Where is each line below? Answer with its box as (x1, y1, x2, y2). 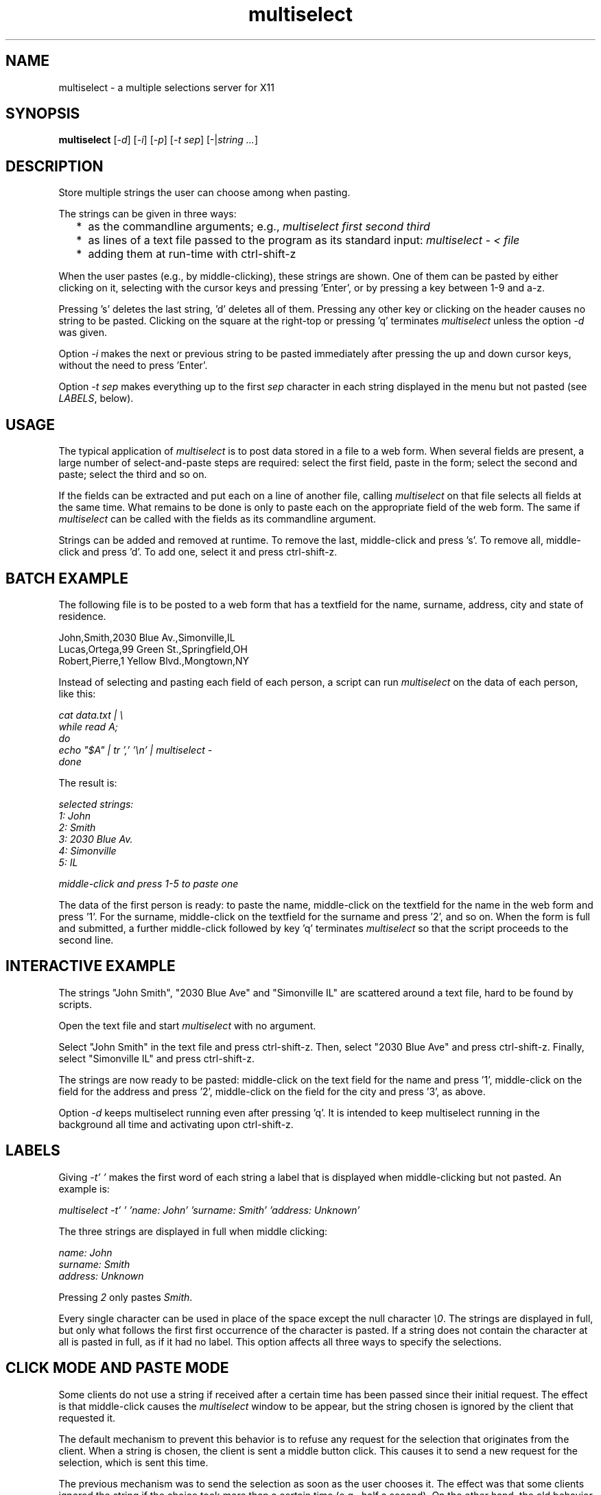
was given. (58, 326, 108, 339)
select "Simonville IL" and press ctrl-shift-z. (58, 1052, 255, 1064)
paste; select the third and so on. (58, 468, 207, 481)
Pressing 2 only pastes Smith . (58, 1291, 193, 1303)
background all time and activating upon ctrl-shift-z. (58, 1118, 294, 1130)
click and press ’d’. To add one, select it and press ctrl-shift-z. (58, 546, 338, 558)
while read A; (58, 720, 118, 732)
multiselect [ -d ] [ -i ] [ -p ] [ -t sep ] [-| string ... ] (58, 134, 258, 146)
